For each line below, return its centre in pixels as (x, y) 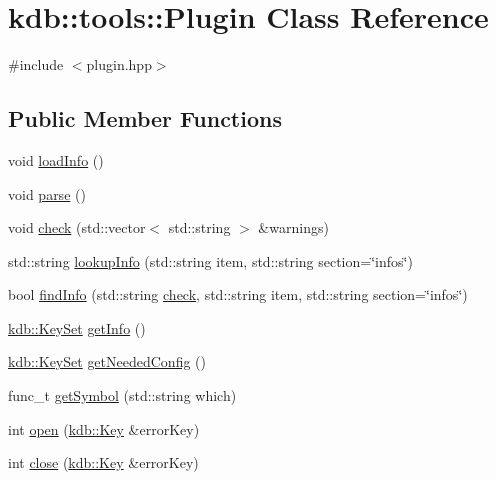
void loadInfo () (56, 159)
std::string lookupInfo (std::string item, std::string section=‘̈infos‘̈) (210, 260)
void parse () (47, 193)
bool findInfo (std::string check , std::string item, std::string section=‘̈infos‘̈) (238, 294)
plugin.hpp (119, 64)
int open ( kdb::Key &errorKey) (104, 428)
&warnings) (293, 227)
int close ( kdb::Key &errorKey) (103, 462)
